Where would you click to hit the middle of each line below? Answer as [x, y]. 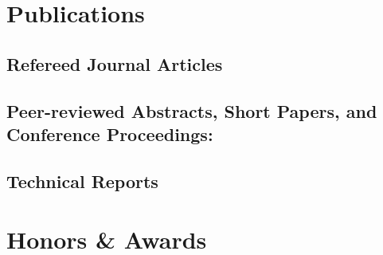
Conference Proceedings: [110, 133]
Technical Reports [82, 180]
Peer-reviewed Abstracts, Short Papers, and [192, 110]
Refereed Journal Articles [115, 63]
